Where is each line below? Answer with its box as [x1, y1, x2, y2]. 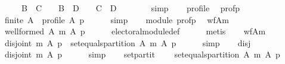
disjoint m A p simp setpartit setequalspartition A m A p [4, 48, 280, 60]
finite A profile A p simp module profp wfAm [4, 13, 229, 25]
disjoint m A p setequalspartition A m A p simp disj [4, 36, 251, 49]
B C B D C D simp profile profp [21, 2, 240, 14]
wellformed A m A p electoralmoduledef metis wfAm [4, 25, 266, 37]
